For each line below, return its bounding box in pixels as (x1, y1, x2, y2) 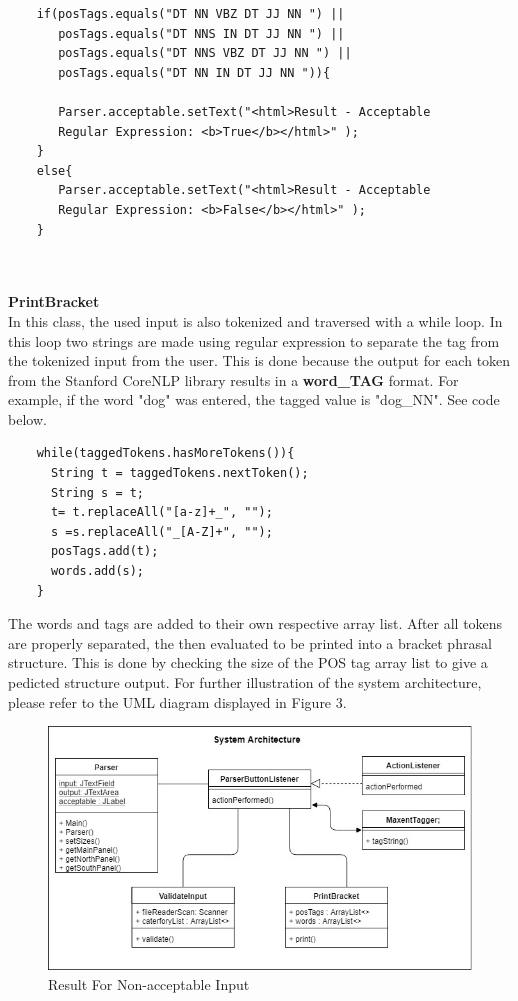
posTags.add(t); (50, 544, 159, 559)
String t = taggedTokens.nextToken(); (50, 466, 309, 481)
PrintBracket (8, 291, 100, 312)
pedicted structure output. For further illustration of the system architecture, (8, 672, 482, 692)
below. (8, 408, 47, 429)
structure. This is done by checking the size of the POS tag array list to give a (8, 652, 488, 673)
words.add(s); (50, 564, 145, 579)
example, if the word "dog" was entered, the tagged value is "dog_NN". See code (8, 389, 500, 410)
